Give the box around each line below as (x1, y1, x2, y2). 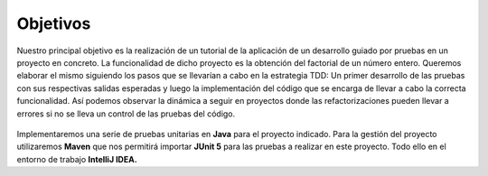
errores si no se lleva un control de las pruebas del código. (16, 108, 236, 119)
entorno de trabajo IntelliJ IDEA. (16, 153, 137, 164)
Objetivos (16, 14, 91, 33)
